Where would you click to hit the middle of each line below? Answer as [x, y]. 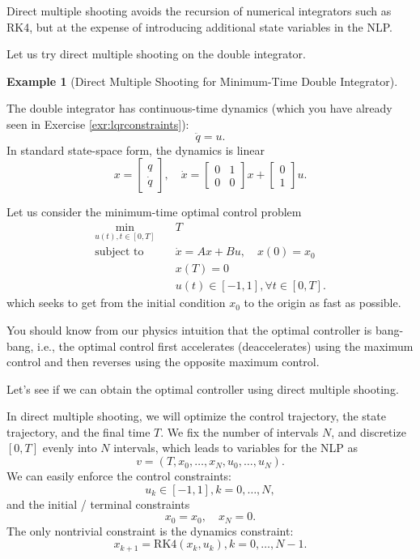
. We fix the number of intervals [240, 431]
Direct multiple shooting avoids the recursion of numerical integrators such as [199, 11]
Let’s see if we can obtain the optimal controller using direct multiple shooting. [203, 388]
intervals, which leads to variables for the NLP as [236, 448]
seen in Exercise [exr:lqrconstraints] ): [98, 124]
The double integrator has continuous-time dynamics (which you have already [199, 108]
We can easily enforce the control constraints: [119, 476]
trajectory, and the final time [78, 431]
